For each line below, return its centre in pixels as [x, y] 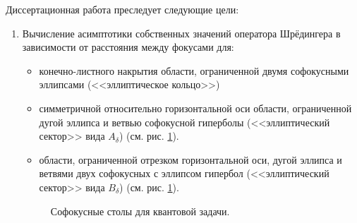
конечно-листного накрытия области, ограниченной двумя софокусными [194, 70]
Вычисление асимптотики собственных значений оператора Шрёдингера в [181, 33]
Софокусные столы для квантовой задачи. [140, 211]
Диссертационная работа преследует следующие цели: [122, 9]
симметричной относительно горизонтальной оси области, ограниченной [195, 108]
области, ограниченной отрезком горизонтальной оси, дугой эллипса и [190, 159]
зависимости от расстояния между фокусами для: [128, 47]
